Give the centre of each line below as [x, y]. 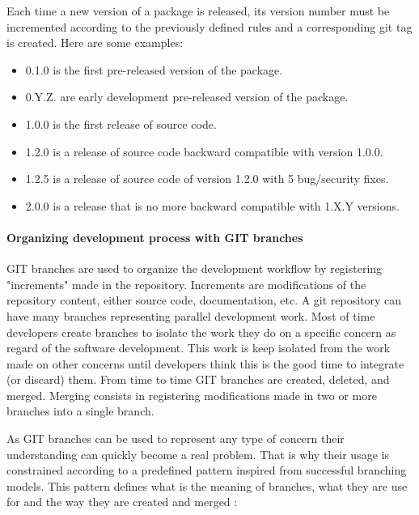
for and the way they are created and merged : [122, 502]
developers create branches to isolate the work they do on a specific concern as [201, 332]
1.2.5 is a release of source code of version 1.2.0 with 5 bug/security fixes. [207, 179]
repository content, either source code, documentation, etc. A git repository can [204, 300]
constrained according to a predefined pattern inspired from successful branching [207, 470]
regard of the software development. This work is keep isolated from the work [199, 348]
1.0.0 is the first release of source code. [121, 123]
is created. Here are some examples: [95, 43]
